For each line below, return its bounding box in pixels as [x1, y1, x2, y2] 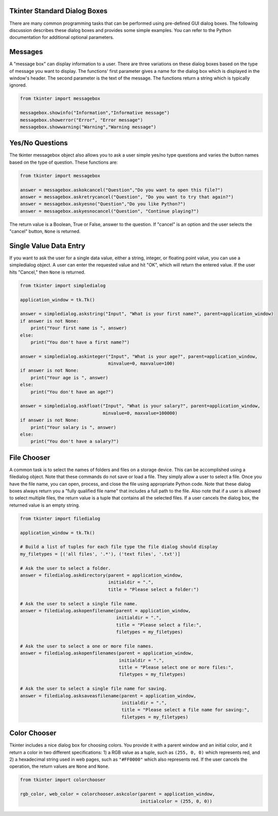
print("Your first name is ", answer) [30, 325, 127, 331]
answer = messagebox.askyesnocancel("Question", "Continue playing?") [20, 208, 200, 214]
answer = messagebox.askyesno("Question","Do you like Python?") [20, 201, 186, 207]
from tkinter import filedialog [20, 516, 101, 521]
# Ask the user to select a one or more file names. [20, 643, 154, 649]
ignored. [9, 82, 27, 88]
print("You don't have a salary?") [30, 439, 119, 444]
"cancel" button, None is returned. [9, 228, 81, 235]
